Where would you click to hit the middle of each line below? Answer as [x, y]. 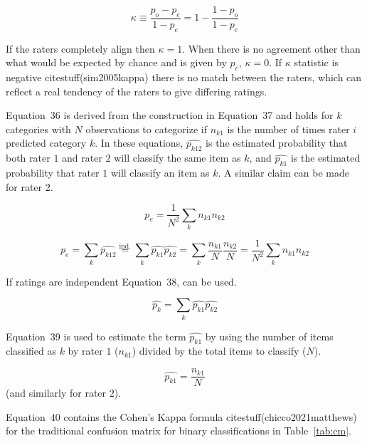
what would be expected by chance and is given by [116, 62]
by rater [85, 351]
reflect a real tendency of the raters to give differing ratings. [137, 91]
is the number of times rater [288, 129]
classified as [31, 351]
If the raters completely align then [80, 48]
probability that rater [53, 172]
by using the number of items [269, 336]
